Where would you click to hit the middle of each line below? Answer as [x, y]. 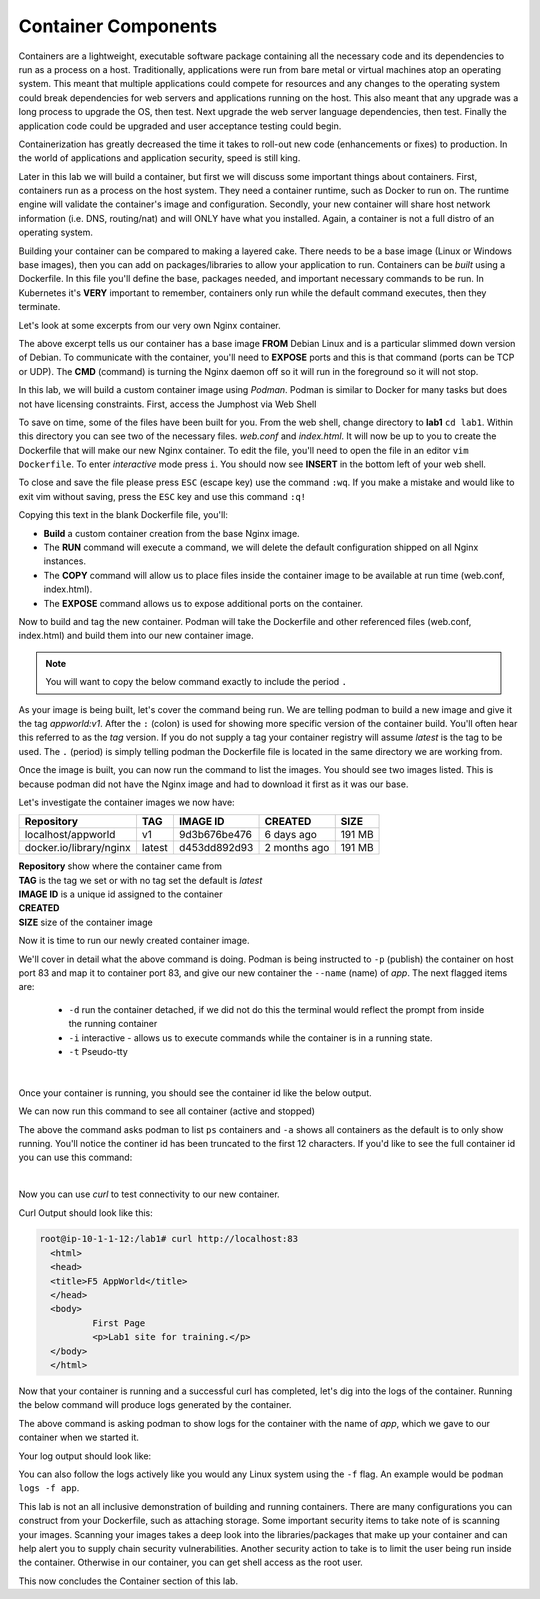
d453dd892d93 [216, 848]
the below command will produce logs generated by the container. [155, 1405]
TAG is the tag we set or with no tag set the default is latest [140, 880]
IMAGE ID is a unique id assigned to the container [121, 894]
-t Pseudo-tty [98, 1051]
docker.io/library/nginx [77, 848]
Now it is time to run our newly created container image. [134, 941]
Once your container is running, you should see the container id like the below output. [195, 1092]
